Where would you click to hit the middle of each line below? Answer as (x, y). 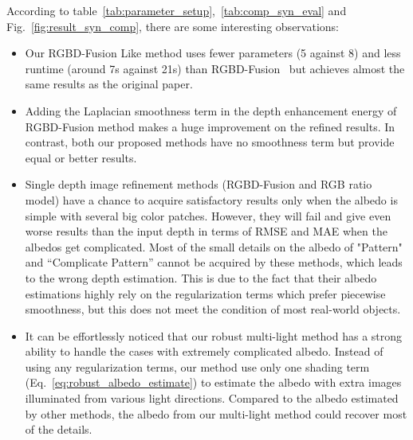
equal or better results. (81, 157)
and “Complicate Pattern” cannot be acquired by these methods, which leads (214, 262)
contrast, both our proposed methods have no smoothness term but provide (210, 142)
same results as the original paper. (109, 84)
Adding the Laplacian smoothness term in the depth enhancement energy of (211, 110)
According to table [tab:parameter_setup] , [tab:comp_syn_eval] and (177, 10)
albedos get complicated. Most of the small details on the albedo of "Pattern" (214, 246)
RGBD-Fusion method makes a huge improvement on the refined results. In (210, 126)
